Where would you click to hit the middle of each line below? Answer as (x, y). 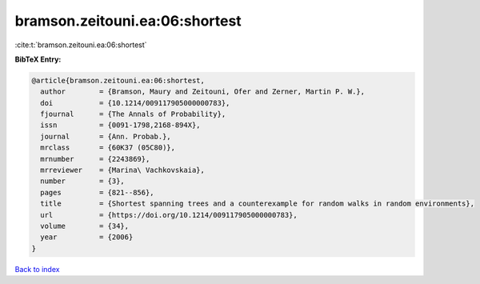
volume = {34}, (85, 226)
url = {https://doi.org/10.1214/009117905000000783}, (169, 215)
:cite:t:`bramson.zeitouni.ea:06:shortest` (81, 45)
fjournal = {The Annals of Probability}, (133, 114)
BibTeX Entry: (38, 59)
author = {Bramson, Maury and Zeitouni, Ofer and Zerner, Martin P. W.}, (203, 92)
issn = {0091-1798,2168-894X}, (120, 125)
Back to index (37, 269)
